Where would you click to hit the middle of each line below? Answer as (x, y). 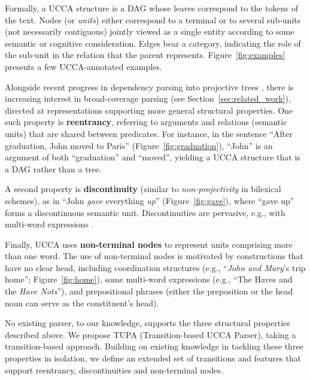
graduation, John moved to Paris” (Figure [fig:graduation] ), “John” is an (139, 145)
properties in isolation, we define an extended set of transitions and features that (153, 358)
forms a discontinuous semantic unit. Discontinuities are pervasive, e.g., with (145, 212)
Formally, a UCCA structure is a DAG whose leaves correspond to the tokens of (151, 8)
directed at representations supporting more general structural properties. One (149, 110)
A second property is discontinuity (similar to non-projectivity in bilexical (143, 189)
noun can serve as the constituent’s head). (82, 303)
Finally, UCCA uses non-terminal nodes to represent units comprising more (149, 244)
